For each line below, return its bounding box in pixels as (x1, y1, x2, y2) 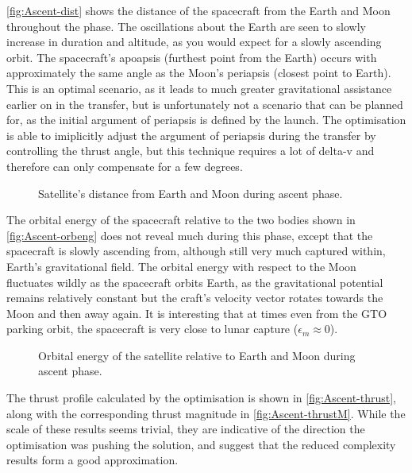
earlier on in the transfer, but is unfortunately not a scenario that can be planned (6, 95, 403, 112)
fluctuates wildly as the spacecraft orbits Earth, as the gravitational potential (6, 273, 383, 290)
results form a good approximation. (6, 452, 179, 468)
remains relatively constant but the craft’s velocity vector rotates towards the (6, 289, 383, 306)
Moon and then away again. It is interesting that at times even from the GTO (6, 304, 387, 321)
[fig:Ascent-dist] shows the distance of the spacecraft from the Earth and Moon (6, 2, 391, 18)
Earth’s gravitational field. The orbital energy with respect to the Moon (6, 258, 356, 274)
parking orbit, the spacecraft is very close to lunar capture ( (6, 320, 298, 337)
